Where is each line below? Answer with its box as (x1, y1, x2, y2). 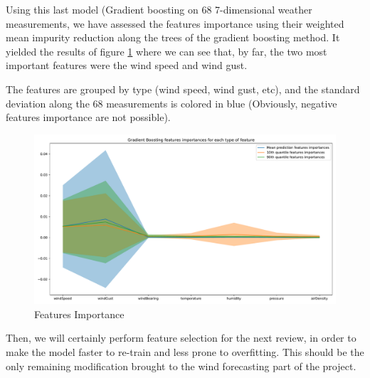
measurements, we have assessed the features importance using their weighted (6, 16, 344, 31)
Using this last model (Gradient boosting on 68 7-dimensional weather (6, 2, 312, 16)
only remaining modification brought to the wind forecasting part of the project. (6, 358, 356, 373)
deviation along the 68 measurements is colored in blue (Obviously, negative (6, 95, 337, 110)
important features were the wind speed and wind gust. (6, 58, 248, 73)
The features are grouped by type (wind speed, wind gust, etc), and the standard (6, 81, 360, 96)
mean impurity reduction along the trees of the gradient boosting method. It (6, 30, 340, 45)
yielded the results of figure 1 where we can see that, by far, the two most (6, 43, 327, 58)
